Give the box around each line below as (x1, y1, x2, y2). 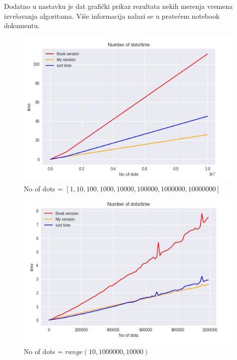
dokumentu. (4, 20, 40, 31)
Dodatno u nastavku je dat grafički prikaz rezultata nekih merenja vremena (4, 1, 233, 11)
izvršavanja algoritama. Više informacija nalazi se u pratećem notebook (4, 10, 220, 21)
